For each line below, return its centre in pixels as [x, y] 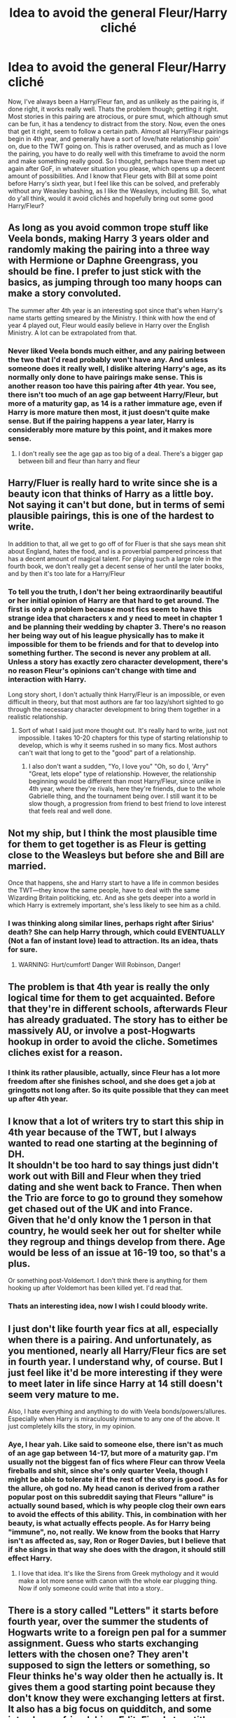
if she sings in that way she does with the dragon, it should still [117, 1550]
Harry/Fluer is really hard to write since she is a [113, 483]
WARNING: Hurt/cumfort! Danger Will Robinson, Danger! [99, 965]
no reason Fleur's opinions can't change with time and [102, 671]
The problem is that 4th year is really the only [109, 987]
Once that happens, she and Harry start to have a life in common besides [113, 882]
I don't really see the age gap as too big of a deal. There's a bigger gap [120, 454]
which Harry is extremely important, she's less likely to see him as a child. [114, 905]
